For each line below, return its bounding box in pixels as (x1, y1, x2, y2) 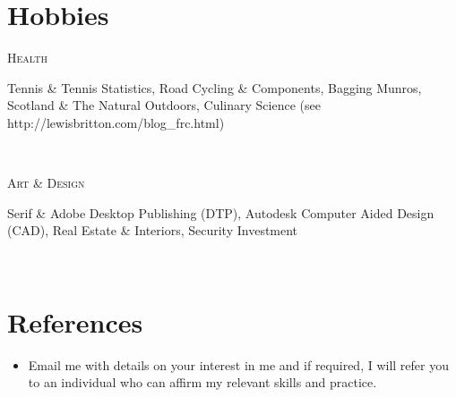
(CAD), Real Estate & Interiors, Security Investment (7, 221, 298, 240)
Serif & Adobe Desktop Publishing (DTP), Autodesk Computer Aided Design (7, 203, 434, 222)
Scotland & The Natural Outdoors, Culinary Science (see (7, 96, 321, 114)
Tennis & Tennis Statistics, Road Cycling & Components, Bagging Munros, (7, 78, 422, 97)
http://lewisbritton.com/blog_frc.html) (7, 113, 225, 131)
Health (7, 48, 47, 67)
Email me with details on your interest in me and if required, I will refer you (28, 355, 449, 374)
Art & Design (7, 173, 85, 192)
